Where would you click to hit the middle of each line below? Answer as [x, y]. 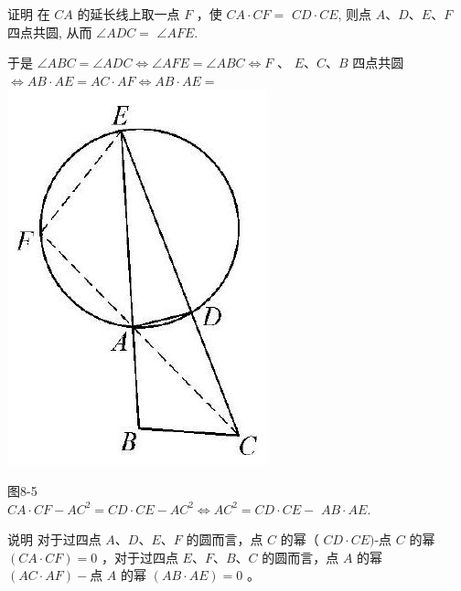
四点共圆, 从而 [50, 32]
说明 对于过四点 [54, 539]
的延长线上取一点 [129, 14]
